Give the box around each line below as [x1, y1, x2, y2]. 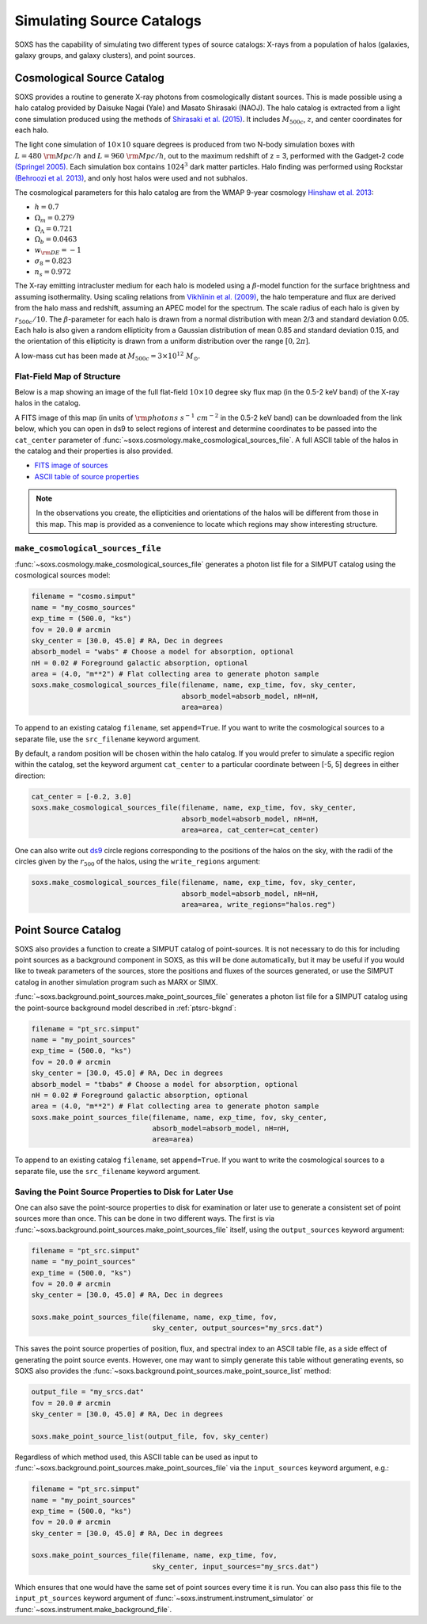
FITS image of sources [34, 460, 108, 471]
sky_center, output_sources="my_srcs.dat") [152, 1324, 323, 1332]
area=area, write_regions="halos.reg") [181, 900, 336, 909]
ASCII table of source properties [34, 471, 140, 481]
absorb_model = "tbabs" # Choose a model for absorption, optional [31, 1080, 299, 1088]
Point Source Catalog [14, 923, 122, 936]
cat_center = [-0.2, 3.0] [31, 792, 132, 801]
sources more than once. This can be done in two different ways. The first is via [14, 1214, 275, 1223]
